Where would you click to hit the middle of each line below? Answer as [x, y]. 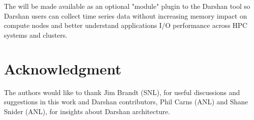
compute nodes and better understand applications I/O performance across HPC [126, 25]
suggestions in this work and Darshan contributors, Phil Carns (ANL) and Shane [126, 102]
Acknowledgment [63, 68]
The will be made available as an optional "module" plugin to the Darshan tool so [127, 6]
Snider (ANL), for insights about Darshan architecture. [87, 111]
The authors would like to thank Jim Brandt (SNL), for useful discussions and [122, 92]
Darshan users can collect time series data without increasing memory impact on [126, 15]
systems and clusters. [36, 35]
